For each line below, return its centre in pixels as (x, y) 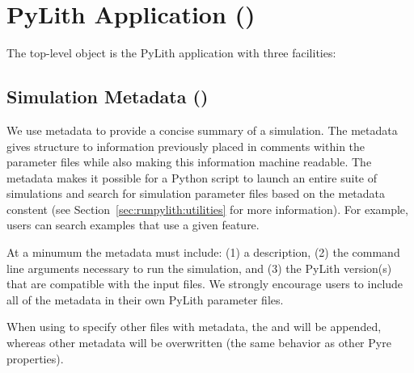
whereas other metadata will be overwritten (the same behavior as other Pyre (199, 343)
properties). (35, 358)
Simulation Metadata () (108, 96)
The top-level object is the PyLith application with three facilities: (171, 53)
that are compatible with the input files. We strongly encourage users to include (205, 284)
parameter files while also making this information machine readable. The (189, 162)
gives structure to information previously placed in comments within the (186, 146)
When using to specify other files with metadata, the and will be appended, (194, 327)
